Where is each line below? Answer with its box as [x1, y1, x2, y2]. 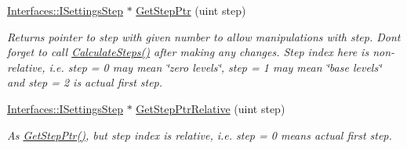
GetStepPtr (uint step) [136, 2, 246, 18]
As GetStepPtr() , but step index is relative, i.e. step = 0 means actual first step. [7, 126, 392, 143]
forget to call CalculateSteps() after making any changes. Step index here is [7, 44, 369, 60]
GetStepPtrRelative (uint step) [136, 100, 285, 116]
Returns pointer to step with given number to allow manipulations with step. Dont [7, 28, 401, 44]
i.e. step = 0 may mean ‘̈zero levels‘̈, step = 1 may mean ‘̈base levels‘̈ [49, 59, 382, 75]
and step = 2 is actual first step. [7, 74, 163, 90]
